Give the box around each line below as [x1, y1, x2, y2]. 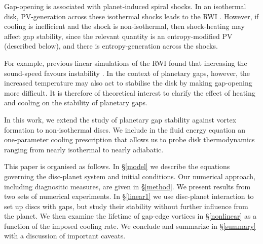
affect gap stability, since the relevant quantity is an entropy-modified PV [4, 30, 233, 41]
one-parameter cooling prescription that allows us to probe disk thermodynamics [4, 134, 255, 145]
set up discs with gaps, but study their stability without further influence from [4, 200, 248, 211]
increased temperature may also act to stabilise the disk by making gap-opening [4, 77, 252, 88]
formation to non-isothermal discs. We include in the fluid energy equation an [4, 124, 245, 135]
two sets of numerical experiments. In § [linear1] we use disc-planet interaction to [4, 191, 254, 201]
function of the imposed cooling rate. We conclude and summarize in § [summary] [4, 220, 256, 231]
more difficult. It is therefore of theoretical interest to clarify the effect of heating [4, 87, 255, 98]
